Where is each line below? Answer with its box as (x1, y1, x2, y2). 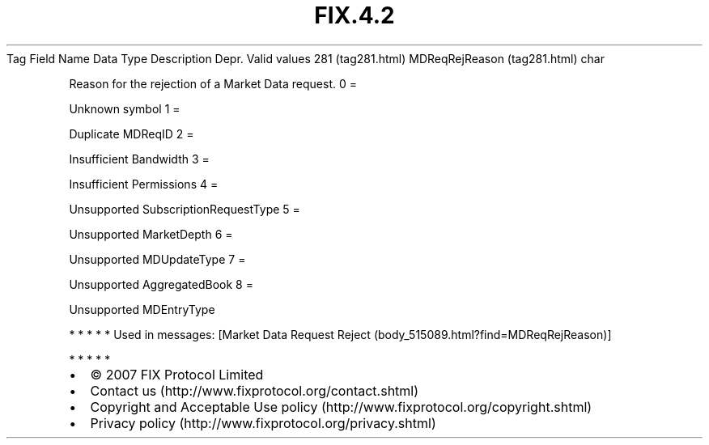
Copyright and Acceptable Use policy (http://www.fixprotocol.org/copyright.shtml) (90, 398, 592, 415)
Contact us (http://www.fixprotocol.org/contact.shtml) (90, 382, 419, 399)
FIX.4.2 (314, 2, 395, 29)
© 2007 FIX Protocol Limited (90, 366, 264, 383)
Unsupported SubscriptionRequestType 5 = (69, 201, 300, 216)
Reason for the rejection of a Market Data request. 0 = (69, 76, 357, 91)
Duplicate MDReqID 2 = (69, 126, 194, 141)
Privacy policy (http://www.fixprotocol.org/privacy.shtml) (90, 414, 436, 431)
